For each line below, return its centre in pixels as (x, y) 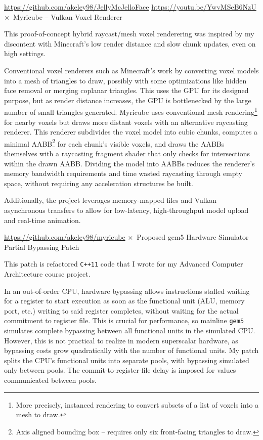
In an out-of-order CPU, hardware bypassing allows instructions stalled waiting (127, 291)
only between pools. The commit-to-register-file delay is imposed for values (120, 370)
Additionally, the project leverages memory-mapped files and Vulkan (110, 200)
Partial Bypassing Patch (42, 247)
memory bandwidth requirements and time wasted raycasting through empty (123, 173)
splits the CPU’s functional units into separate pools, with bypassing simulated (127, 360)
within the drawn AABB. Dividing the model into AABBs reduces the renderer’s (129, 163)
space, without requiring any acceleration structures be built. (99, 183)
